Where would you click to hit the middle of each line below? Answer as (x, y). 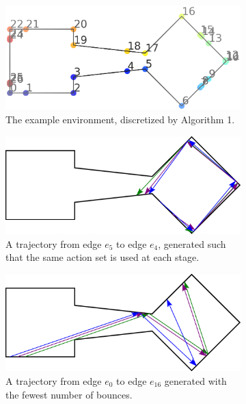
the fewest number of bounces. (69, 394)
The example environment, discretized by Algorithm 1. (120, 119)
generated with (195, 380)
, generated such (192, 243)
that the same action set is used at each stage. (102, 257)
